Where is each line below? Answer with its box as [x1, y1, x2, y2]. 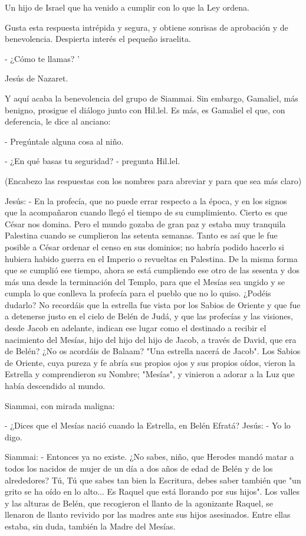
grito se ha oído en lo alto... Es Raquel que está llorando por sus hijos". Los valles [5, 485, 300, 498]
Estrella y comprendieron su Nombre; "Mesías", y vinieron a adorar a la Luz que [5, 368, 295, 380]
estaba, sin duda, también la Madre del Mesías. [5, 519, 176, 532]
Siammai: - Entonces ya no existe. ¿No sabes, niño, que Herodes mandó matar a [5, 450, 294, 463]
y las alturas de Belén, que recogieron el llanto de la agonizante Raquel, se [5, 496, 273, 509]
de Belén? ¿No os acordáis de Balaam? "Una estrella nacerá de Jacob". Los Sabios [5, 345, 301, 357]
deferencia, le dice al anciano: [5, 115, 111, 128]
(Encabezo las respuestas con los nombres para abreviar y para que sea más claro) [5, 174, 302, 187]
